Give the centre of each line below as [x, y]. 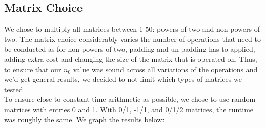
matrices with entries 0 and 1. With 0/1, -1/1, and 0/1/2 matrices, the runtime [129, 109]
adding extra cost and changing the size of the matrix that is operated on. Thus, [131, 59]
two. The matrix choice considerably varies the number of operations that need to [132, 39]
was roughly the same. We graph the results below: [84, 119]
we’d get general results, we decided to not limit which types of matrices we [123, 79]
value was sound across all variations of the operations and [165, 69]
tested [14, 89]
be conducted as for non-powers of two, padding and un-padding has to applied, [130, 49]
